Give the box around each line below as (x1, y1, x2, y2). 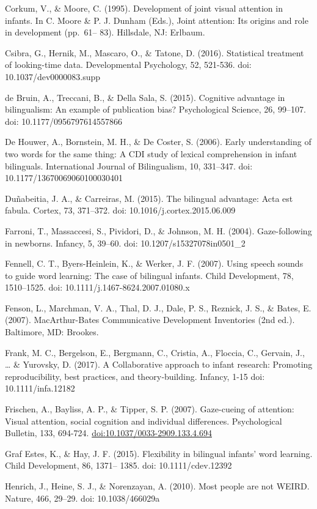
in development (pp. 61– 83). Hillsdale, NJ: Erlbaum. (5, 26, 205, 39)
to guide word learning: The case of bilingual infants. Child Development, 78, (5, 269, 294, 281)
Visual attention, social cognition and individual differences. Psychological (5, 414, 282, 427)
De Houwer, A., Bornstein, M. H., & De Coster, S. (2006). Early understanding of (5, 135, 312, 148)
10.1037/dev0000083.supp (5, 70, 101, 83)
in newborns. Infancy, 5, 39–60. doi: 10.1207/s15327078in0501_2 (5, 236, 246, 249)
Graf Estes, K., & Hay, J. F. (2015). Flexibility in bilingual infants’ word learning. (5, 447, 313, 459)
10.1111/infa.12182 (5, 382, 75, 395)
